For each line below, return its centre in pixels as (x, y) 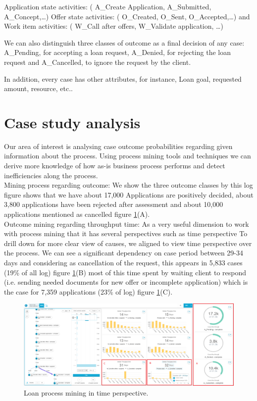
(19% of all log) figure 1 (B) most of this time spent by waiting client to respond (125, 272)
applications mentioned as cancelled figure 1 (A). (77, 214)
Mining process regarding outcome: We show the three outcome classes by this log (128, 185)
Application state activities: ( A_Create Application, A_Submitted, (108, 6)
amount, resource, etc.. (38, 88)
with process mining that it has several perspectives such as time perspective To (126, 233)
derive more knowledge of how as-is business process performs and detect (115, 166)
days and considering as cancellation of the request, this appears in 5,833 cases (123, 262)
